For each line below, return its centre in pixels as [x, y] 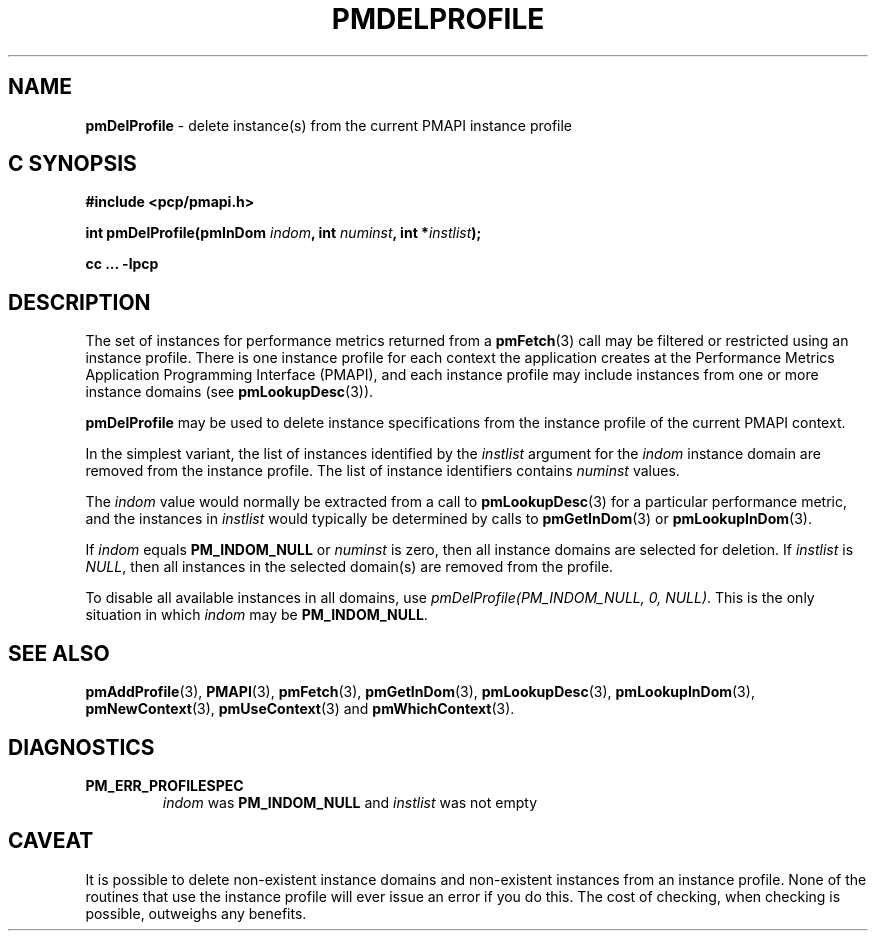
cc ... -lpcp [122, 264]
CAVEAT [51, 841]
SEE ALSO [59, 653]
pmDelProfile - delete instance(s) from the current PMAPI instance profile [329, 125]
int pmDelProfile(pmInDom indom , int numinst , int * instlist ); [283, 233]
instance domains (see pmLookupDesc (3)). [229, 392]
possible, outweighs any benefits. [196, 913]
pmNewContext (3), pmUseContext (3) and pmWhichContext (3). [300, 709]
